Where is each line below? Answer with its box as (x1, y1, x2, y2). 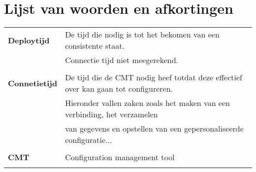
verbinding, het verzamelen (65, 108, 158, 120)
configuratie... (65, 134, 112, 146)
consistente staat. (65, 40, 125, 52)
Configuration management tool (65, 151, 175, 163)
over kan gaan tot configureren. (65, 83, 173, 95)
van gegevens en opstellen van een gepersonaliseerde (65, 123, 244, 135)
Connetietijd (8, 77, 58, 89)
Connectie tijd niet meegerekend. (65, 54, 178, 66)
